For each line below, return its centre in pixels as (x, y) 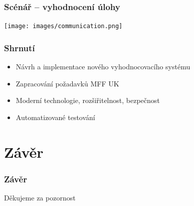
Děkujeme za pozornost (40, 198)
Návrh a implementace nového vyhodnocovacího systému (103, 67)
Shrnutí (20, 47)
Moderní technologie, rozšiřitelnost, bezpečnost (88, 100)
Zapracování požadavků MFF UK (67, 83)
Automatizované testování (55, 117)
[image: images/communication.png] (63, 26)
